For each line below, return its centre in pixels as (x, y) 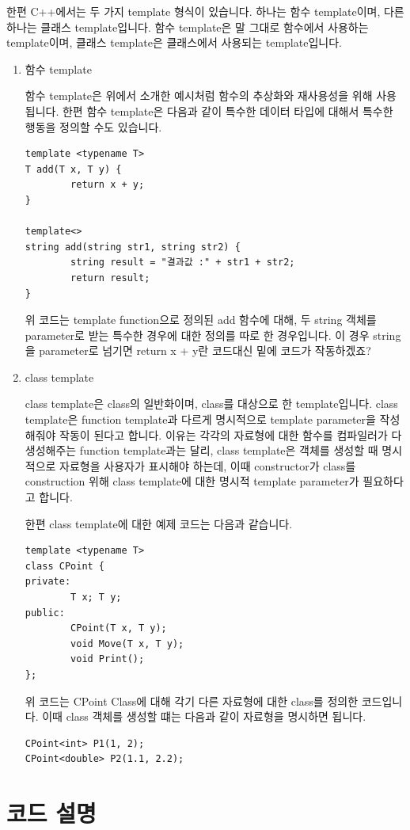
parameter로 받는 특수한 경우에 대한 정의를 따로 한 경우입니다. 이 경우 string (213, 335)
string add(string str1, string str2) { (133, 247)
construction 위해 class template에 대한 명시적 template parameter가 (192, 481)
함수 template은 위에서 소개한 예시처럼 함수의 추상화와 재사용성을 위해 (199, 95)
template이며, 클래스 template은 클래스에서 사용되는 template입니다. (174, 42)
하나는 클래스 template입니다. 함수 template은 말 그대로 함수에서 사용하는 (188, 27)
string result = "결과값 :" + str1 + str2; (183, 263)
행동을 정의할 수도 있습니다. (93, 126)
